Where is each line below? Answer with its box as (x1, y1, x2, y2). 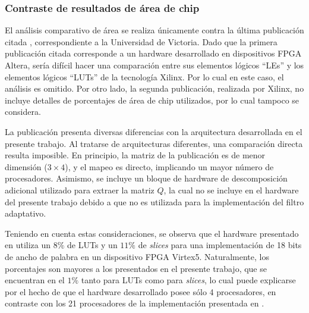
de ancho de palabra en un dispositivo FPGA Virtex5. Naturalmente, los (5, 250, 269, 262)
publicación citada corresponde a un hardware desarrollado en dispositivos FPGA (5, 47, 302, 60)
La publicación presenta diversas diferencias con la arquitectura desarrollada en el (5, 125, 302, 137)
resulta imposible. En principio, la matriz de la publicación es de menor (5, 149, 266, 161)
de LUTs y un (67, 239, 118, 251)
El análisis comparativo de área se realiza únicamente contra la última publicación (5, 24, 304, 36)
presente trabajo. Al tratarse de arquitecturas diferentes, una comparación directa (5, 137, 303, 149)
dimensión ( (5, 160, 48, 173)
